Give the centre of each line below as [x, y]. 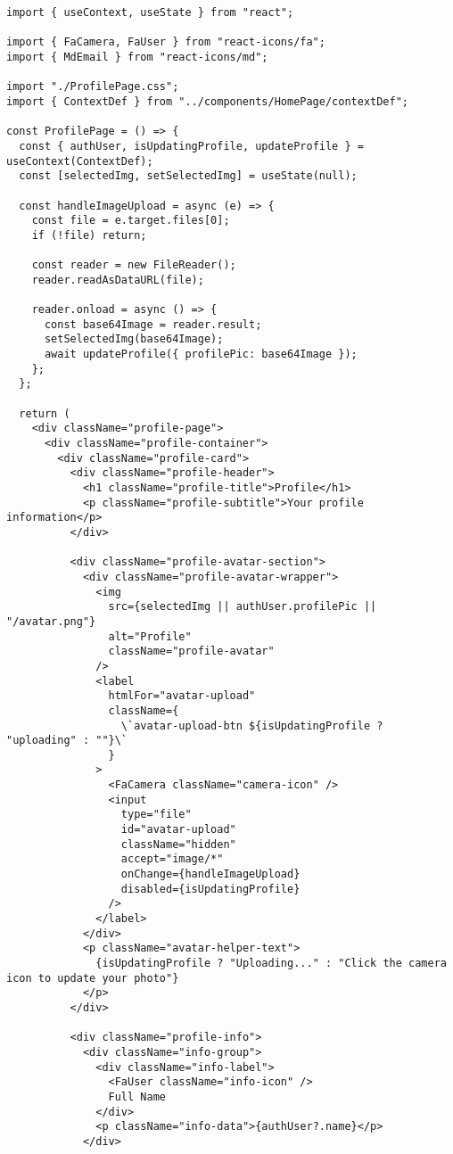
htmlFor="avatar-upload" [182, 696]
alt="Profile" [150, 636]
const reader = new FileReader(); [134, 265]
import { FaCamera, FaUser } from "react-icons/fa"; [166, 42]
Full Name [137, 1096]
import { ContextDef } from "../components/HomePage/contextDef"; [208, 101]
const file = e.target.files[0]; [131, 221]
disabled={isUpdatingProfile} [210, 889]
